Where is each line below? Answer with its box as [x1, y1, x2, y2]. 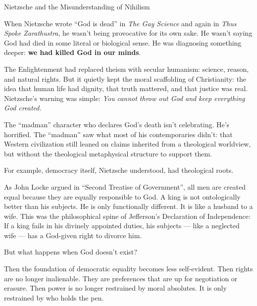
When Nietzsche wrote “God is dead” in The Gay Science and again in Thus [4, 18, 237, 28]
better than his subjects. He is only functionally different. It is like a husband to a [4, 201, 253, 211]
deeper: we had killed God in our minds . [4, 47, 141, 57]
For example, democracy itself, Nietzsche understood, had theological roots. [4, 165, 234, 175]
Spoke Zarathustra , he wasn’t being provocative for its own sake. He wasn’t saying [4, 28, 253, 38]
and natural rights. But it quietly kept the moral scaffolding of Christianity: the [4, 73, 247, 84]
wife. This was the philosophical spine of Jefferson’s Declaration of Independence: [4, 210, 251, 221]
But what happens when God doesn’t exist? [4, 247, 137, 257]
